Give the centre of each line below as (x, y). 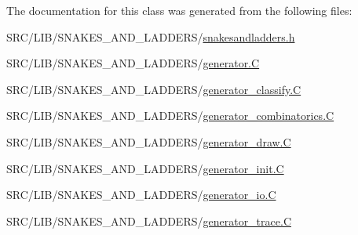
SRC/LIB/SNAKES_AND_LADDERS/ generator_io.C (141, 195)
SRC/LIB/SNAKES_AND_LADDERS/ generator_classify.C (154, 89)
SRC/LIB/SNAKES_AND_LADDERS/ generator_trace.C (149, 221)
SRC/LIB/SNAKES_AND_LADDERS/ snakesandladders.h (151, 36)
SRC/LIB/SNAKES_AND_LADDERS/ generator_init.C (145, 168)
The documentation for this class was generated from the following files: (179, 10)
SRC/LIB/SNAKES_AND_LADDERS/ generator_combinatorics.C (170, 116)
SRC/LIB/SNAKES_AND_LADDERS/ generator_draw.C (149, 141)
